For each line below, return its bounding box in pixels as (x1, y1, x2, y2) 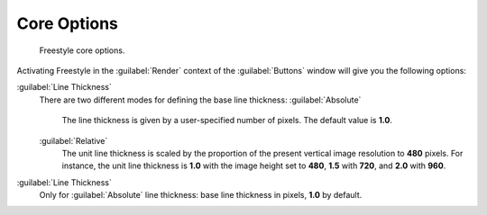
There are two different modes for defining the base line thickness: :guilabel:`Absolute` (39, 94, 362, 105)
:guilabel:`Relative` (39, 135, 108, 146)
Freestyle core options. (39, 45, 125, 56)
